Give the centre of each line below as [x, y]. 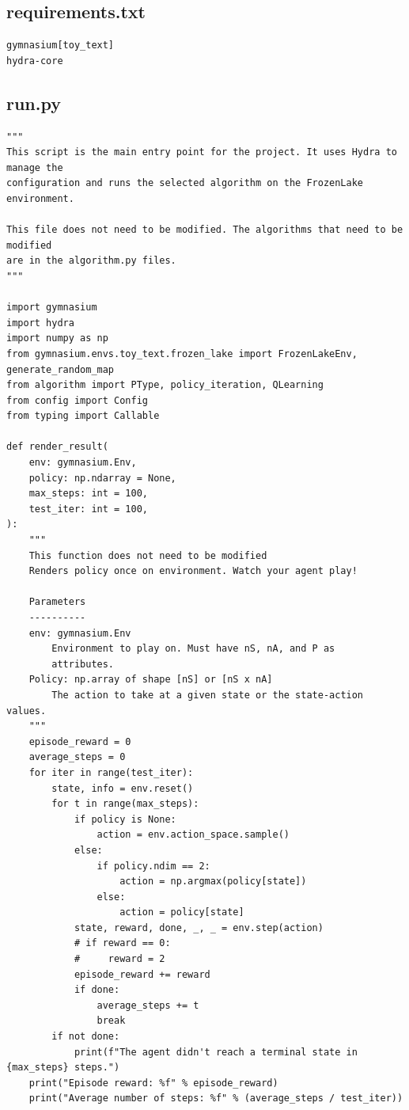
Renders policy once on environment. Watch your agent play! [193, 571]
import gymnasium [52, 308]
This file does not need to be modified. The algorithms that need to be [205, 230]
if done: [97, 990]
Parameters [57, 602]
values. [27, 711]
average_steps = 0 [77, 757]
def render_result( [57, 447]
